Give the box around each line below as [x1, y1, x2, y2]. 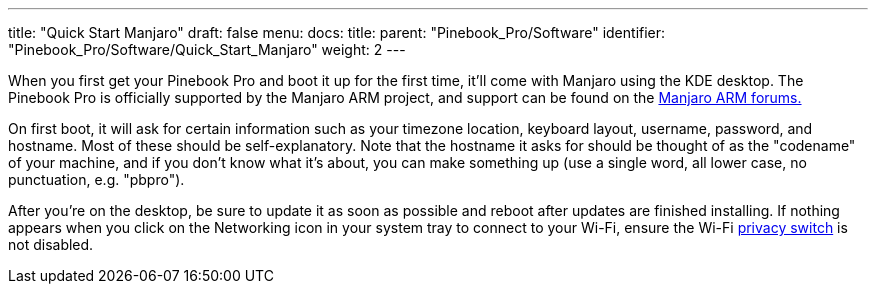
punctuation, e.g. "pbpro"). [8, 171, 185, 188]
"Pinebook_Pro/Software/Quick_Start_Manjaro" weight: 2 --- [8, 41, 406, 58]
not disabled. [8, 236, 94, 253]
